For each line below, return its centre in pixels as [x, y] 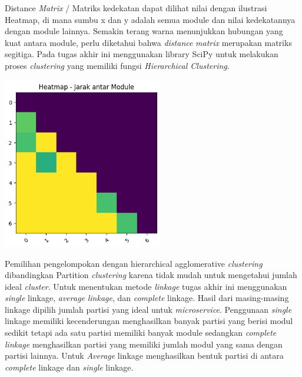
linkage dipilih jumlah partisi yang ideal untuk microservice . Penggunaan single [148, 309]
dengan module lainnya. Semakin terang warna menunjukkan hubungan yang [144, 31]
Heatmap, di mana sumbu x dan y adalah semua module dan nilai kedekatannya [150, 19]
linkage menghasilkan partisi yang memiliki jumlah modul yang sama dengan [144, 344]
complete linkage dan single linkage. [69, 367]
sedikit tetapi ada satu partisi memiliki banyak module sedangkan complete [141, 333]
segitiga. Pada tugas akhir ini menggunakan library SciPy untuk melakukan [142, 54]
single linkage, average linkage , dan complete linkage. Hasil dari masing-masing [147, 298]
